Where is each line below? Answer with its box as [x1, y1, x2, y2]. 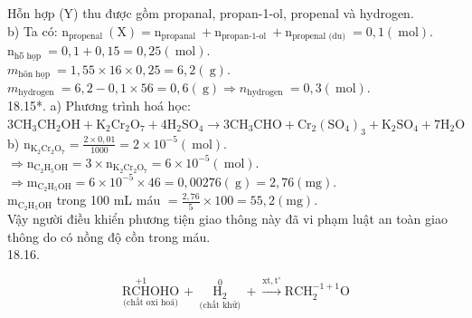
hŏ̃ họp [14, 51, 42, 61]
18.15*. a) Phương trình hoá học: [7, 96, 191, 115]
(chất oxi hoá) [123, 297, 178, 307]
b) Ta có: [7, 21, 58, 40]
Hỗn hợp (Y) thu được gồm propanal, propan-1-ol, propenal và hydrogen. [7, 4, 414, 22]
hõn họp [18, 69, 51, 79]
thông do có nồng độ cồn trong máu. [7, 226, 211, 246]
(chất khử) [199, 301, 241, 311]
